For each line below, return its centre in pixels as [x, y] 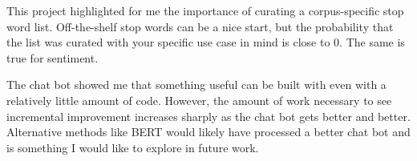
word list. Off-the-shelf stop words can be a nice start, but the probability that [200, 26]
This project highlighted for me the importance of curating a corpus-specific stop [205, 10]
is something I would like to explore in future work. [133, 147]
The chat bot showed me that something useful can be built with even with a [196, 85]
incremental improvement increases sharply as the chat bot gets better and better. [208, 116]
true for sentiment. [53, 57]
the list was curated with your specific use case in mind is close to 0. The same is [206, 42]
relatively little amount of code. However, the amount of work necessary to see [199, 100]
